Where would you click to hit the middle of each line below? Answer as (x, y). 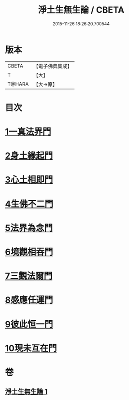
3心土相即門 (29, 180)
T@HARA (18, 84)
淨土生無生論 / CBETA (81, 10)
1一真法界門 (28, 132)
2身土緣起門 (29, 156)
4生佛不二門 (29, 204)
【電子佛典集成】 (53, 66)
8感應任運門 (29, 300)
